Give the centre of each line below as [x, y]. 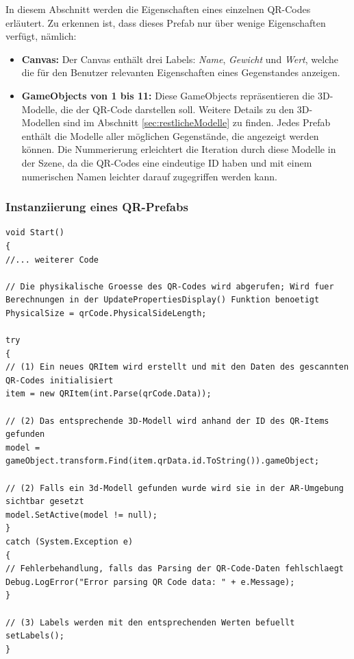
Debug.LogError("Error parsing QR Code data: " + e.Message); [150, 582]
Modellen [41, 122]
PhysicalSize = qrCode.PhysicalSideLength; [106, 313]
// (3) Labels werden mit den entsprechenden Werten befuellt [150, 622]
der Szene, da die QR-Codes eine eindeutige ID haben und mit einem [167, 162]
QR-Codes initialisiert [60, 380]
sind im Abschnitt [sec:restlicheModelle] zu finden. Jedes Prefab [197, 122]
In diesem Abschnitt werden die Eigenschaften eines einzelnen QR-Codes [158, 9]
